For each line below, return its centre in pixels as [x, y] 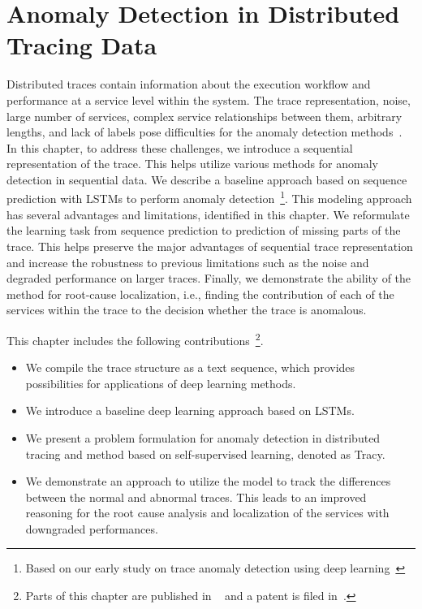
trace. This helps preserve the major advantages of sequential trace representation [210, 246]
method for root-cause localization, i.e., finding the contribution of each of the [200, 294]
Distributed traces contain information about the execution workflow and [189, 84]
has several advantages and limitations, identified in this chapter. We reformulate [208, 214]
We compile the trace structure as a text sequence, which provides [190, 367]
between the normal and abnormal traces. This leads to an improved [196, 497]
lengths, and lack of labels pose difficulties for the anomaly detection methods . [205, 132]
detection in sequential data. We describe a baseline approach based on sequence [207, 179]
